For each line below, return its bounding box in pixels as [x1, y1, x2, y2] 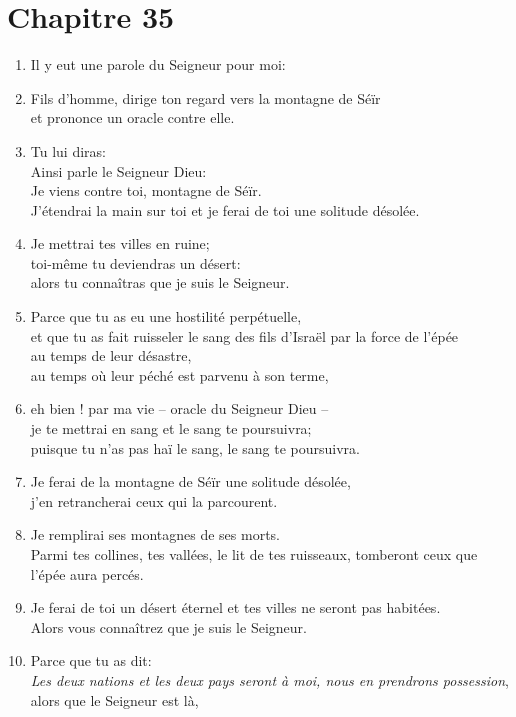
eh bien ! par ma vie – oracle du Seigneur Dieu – [30, 398, 329, 419]
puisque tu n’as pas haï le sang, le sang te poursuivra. [30, 437, 360, 458]
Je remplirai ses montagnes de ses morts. [30, 524, 281, 545]
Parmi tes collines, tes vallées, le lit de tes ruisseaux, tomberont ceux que [30, 544, 478, 564]
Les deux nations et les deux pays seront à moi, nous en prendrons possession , [30, 669, 509, 690]
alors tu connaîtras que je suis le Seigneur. [30, 272, 290, 293]
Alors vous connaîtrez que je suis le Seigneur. [30, 616, 307, 637]
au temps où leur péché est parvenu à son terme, [30, 364, 329, 385]
